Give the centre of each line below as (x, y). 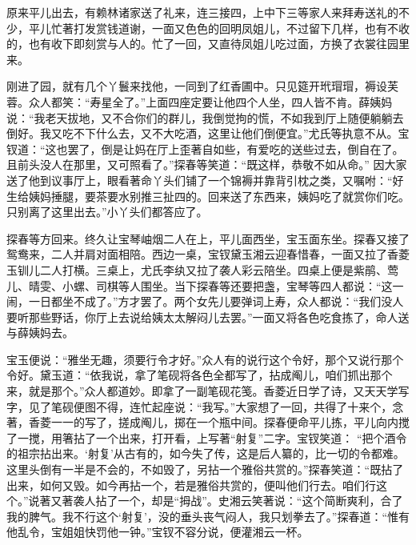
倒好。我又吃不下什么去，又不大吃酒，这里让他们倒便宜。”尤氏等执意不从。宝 (208, 133)
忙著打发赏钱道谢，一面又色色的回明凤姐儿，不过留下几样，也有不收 (230, 28)
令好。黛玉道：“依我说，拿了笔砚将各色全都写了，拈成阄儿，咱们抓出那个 (200, 375)
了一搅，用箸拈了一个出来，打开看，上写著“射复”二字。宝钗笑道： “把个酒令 (207, 437)
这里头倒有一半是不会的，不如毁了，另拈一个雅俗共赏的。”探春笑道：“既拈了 (205, 469)
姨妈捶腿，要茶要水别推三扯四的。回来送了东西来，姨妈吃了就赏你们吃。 (219, 196)
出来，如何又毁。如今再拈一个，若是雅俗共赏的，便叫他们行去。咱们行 (191, 485)
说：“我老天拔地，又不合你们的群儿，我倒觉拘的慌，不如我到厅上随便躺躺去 (205, 117)
